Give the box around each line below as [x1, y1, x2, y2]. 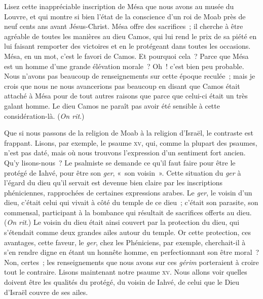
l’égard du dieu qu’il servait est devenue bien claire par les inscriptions [4, 177, 223, 188]
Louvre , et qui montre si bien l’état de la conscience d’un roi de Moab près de [4, 11, 246, 21]
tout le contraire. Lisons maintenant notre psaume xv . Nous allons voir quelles [4, 267, 247, 277]
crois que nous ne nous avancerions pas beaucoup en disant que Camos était [4, 80, 240, 91]
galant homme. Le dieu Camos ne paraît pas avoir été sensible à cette [4, 100, 220, 111]
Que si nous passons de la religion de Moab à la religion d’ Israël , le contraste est [4, 127, 253, 138]
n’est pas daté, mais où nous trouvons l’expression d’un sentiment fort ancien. [4, 147, 246, 158]
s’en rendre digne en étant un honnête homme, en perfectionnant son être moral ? [4, 247, 259, 257]
